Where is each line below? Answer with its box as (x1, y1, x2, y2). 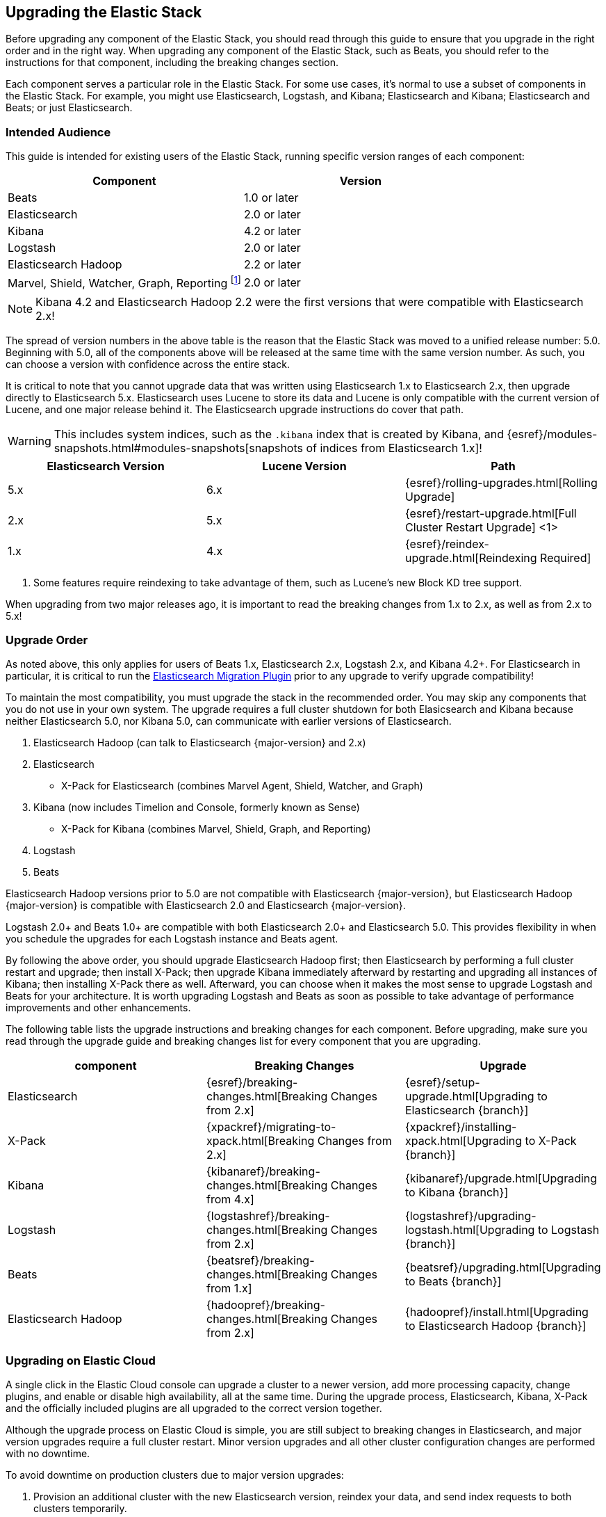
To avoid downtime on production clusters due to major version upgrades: (6, 1469, 344, 1481)
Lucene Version (262, 458, 347, 473)
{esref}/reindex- (404, 536, 489, 551)
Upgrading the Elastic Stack (6, 3, 202, 21)
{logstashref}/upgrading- (404, 1209, 537, 1223)
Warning (8, 433, 51, 448)
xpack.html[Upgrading (404, 1134, 523, 1148)
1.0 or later (243, 191, 299, 205)
